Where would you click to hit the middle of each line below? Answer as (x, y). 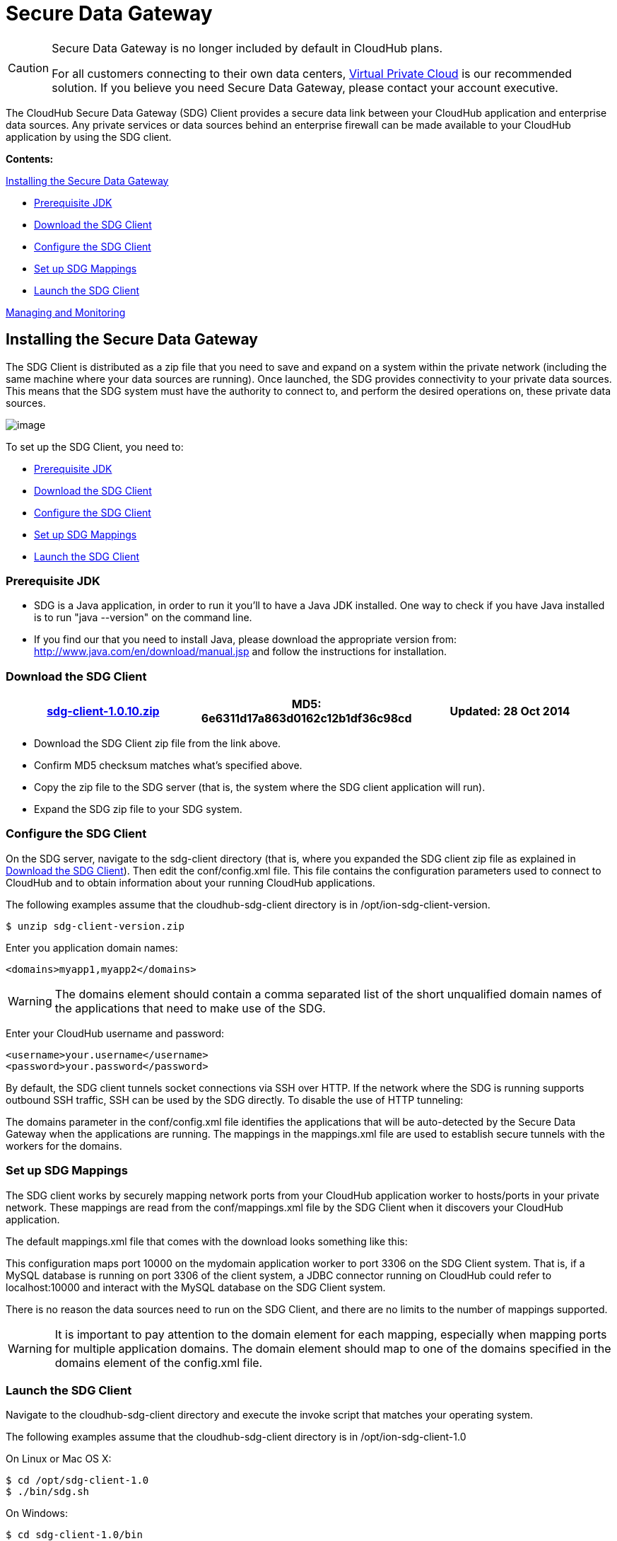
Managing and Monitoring (66, 312)
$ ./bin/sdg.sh (48, 1492)
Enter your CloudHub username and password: (115, 1033)
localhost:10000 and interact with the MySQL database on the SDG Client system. (196, 1287)
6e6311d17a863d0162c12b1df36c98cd (306, 718)
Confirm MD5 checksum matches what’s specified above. (168, 766)
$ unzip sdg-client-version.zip (95, 926)
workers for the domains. (64, 1145)
